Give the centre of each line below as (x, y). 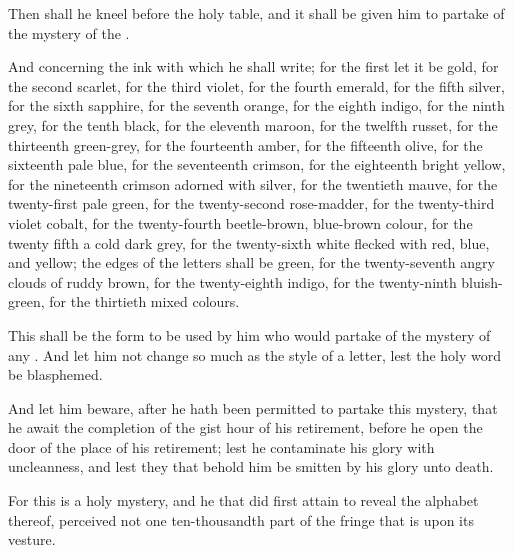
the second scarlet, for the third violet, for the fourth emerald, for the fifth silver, (256, 85)
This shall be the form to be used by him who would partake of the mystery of (249, 334)
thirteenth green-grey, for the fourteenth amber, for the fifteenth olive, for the (245, 144)
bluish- (482, 281)
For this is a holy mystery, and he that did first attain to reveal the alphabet (243, 500)
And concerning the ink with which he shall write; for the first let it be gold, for (253, 66)
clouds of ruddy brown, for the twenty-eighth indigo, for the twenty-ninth (232, 281)
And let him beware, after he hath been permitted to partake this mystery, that (253, 407)
